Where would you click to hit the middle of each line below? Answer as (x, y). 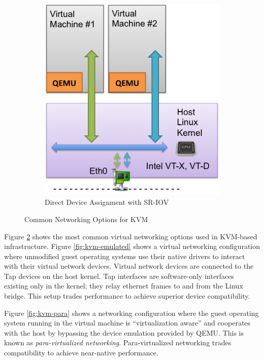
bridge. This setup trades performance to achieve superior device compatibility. (127, 296)
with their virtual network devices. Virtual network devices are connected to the (129, 266)
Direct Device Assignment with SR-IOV (107, 202)
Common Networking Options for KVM (86, 219)
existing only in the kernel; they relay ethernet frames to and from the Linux (124, 286)
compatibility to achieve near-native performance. (81, 353)
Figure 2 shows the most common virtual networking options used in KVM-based (131, 236)
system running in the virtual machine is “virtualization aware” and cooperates (127, 323)
